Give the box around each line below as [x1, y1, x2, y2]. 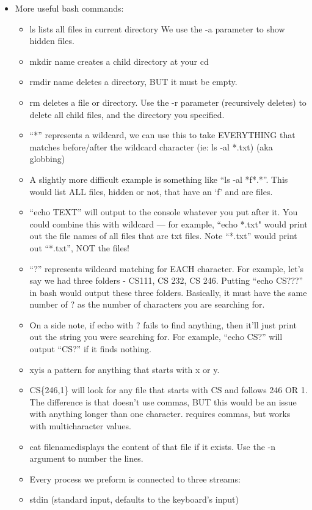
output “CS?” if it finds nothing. [29, 342, 151, 355]
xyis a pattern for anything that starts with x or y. [29, 363, 220, 375]
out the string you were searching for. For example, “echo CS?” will [29, 330, 283, 343]
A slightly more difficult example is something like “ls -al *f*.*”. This [29, 172, 288, 185]
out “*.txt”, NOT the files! [29, 241, 130, 254]
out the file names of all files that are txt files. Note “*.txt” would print [29, 229, 297, 242]
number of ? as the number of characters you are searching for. [29, 298, 265, 311]
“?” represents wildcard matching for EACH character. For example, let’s [29, 262, 304, 275]
